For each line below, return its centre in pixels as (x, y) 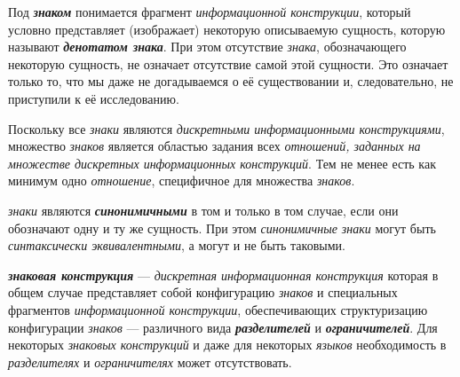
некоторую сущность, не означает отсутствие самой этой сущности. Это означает (228, 63)
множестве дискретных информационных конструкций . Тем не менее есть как (222, 163)
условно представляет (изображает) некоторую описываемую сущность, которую (227, 29)
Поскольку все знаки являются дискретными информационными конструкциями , (226, 128)
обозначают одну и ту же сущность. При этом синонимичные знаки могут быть (222, 228)
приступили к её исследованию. (94, 98)
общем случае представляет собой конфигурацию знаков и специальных (203, 292)
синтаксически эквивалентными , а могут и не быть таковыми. (177, 245)
